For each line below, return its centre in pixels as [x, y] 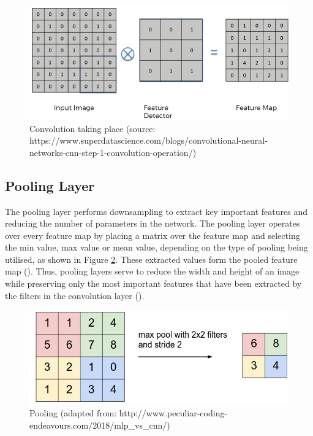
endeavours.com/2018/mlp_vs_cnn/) [100, 425]
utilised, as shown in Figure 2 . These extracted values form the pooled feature [151, 259]
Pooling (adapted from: [73, 413]
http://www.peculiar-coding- [173, 413]
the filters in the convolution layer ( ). [75, 295]
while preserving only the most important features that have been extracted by [153, 283]
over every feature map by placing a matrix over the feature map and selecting [153, 235]
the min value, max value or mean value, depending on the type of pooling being [156, 247]
